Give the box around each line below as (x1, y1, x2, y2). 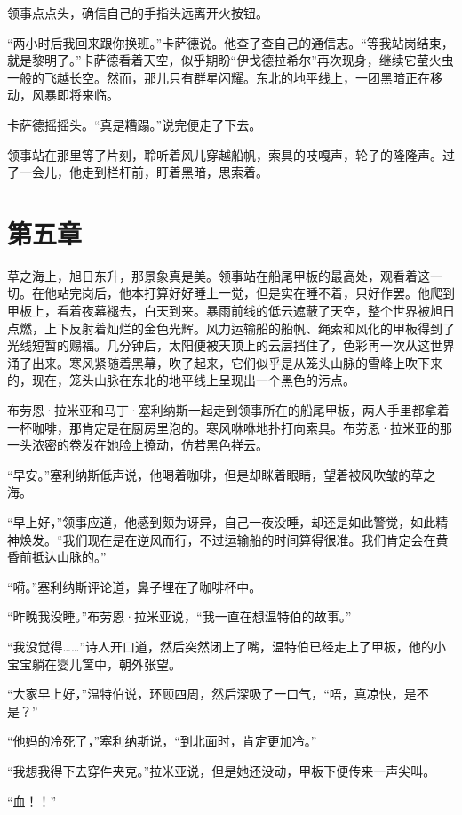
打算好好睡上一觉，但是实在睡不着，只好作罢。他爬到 (143, 284, 455, 302)
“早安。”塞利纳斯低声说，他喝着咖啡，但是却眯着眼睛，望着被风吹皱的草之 (7, 465, 436, 483)
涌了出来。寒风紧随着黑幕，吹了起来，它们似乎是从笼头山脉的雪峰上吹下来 (7, 353, 442, 372)
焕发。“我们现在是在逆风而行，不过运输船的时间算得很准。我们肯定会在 (19, 530, 436, 548)
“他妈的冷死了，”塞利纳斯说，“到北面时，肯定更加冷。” (7, 731, 317, 750)
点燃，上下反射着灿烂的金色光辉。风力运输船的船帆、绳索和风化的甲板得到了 (7, 318, 455, 337)
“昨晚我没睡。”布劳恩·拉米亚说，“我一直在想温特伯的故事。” (7, 607, 352, 626)
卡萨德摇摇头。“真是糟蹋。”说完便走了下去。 (7, 115, 262, 133)
